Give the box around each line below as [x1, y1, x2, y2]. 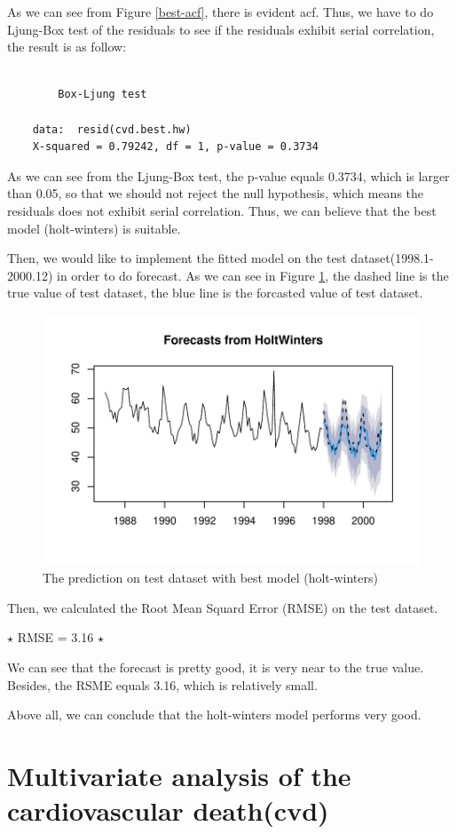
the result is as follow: [7, 37, 127, 56]
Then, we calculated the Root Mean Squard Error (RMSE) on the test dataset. [7, 598, 438, 616]
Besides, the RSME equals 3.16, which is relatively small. [7, 675, 318, 694]
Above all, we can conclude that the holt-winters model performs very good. [7, 705, 422, 724]
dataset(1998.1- [351, 249, 434, 267]
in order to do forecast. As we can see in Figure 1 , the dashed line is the [56, 266, 449, 284]
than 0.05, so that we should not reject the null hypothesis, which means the [7, 184, 424, 203]
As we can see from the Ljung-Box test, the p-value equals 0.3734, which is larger [7, 166, 450, 185]
